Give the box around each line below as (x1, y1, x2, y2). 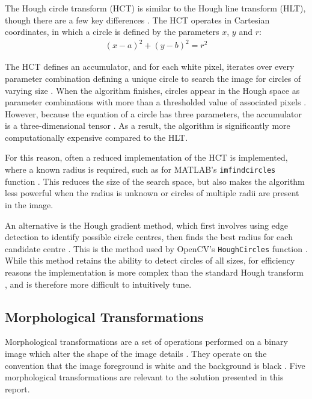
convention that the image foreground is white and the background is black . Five (5, 359, 305, 371)
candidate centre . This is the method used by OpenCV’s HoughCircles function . (5, 242, 308, 255)
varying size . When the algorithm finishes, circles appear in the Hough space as (5, 84, 300, 96)
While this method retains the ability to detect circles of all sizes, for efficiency (5, 254, 295, 267)
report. (5, 382, 30, 395)
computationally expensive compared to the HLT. (5, 131, 188, 143)
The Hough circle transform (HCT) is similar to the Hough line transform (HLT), (5, 2, 306, 14)
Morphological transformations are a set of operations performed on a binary (5, 335, 288, 348)
